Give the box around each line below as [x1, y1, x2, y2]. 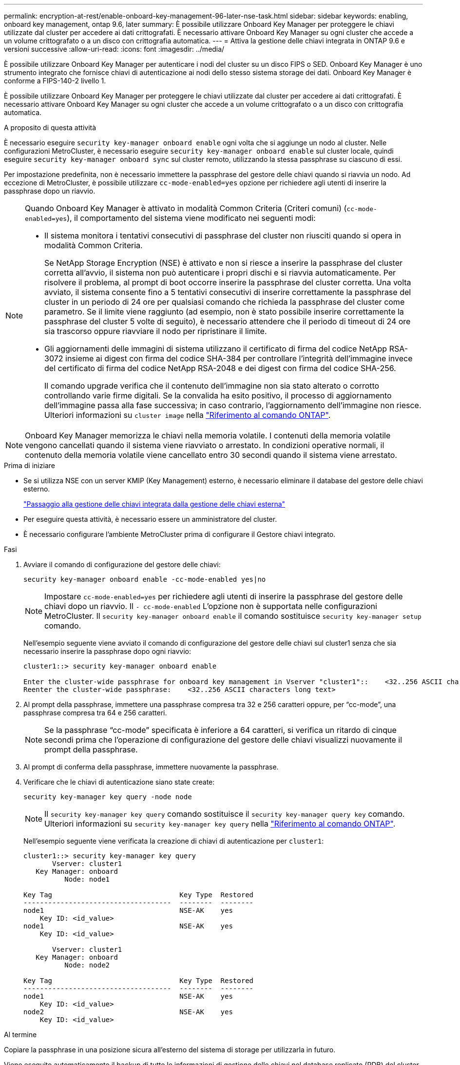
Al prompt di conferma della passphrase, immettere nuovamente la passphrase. [23, 763, 279, 771]
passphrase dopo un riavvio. [4, 187, 96, 195]
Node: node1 [64, 875, 110, 883]
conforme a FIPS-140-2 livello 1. [4, 77, 106, 85]
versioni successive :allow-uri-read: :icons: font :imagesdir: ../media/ [4, 45, 225, 53]
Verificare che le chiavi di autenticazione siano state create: [23, 778, 215, 786]
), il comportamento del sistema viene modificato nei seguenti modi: [67, 213, 316, 223]
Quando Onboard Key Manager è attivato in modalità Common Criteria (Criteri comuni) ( [25, 203, 347, 213]
